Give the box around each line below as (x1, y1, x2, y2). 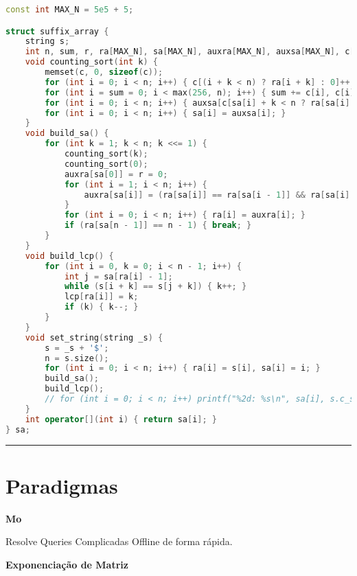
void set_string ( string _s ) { (25, 332, 163, 343)
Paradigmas (5, 471, 118, 499)
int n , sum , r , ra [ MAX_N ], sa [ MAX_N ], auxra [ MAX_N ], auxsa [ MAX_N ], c (25, 47, 350, 57)
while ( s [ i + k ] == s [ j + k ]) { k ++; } (64, 281, 247, 292)
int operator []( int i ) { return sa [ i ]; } (25, 414, 218, 424)
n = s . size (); (45, 353, 109, 363)
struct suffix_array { (5, 26, 109, 36)
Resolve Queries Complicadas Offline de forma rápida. (5, 534, 233, 549)
